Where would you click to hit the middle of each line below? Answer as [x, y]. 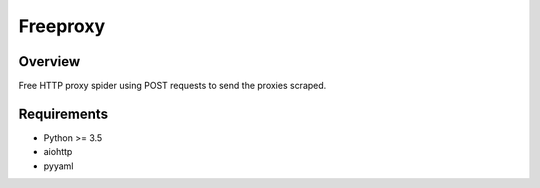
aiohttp [58, 152]
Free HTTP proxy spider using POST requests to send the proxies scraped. [172, 86]
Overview [49, 61]
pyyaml [58, 166]
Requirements [63, 113]
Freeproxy [62, 26]
